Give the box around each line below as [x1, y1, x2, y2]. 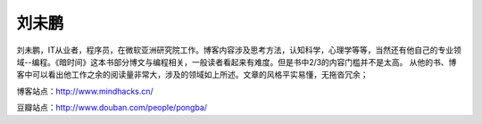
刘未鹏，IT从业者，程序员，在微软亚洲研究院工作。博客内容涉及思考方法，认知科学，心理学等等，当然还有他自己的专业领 [16, 45, 461, 55]
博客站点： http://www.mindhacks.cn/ [16, 86, 154, 96]
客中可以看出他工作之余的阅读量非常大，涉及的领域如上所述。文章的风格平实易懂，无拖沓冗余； [16, 70, 369, 80]
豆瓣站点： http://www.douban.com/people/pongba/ [16, 103, 208, 113]
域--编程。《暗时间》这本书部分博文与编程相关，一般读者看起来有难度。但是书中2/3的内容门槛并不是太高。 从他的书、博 [16, 56, 457, 67]
